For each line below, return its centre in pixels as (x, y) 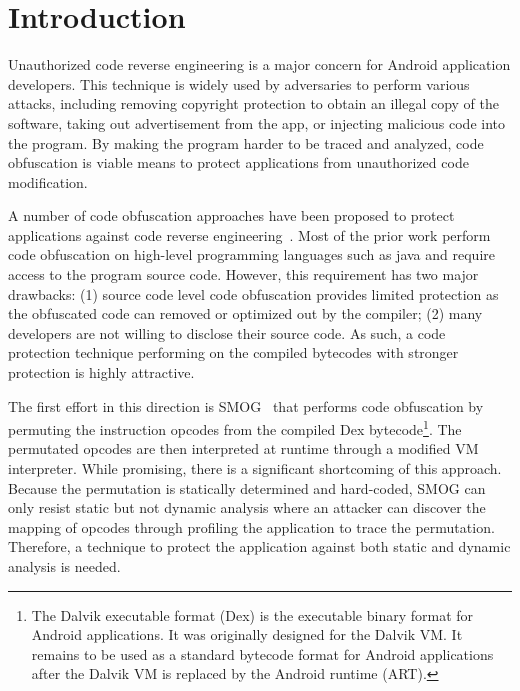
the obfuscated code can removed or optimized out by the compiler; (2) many (245, 313)
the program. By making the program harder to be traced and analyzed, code (246, 142)
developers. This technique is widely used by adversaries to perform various (239, 83)
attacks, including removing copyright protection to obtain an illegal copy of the (254, 103)
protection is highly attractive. (101, 372)
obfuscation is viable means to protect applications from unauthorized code (238, 162)
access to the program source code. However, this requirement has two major (243, 274)
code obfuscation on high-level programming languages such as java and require (251, 254)
